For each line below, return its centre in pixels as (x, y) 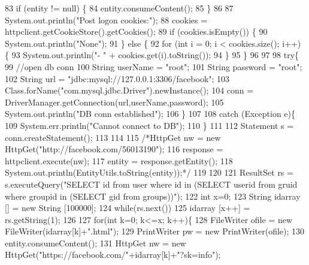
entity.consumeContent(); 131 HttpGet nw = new (96, 243)
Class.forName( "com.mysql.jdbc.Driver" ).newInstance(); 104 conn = (129, 90)
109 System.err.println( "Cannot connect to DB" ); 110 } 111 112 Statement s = (149, 125)
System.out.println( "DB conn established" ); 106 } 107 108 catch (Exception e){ (150, 114)
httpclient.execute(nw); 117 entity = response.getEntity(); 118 (119, 160)
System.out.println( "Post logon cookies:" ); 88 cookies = (106, 19)
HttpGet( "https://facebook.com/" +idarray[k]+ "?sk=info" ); (113, 255)
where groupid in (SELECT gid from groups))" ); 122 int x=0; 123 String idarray (153, 196)
